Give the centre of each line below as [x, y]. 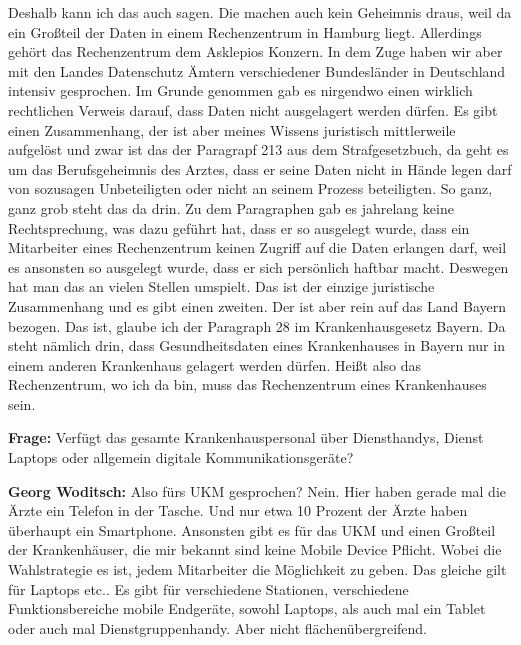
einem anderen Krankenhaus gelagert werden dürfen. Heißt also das [215, 364]
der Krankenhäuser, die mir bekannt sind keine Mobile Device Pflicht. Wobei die [255, 549]
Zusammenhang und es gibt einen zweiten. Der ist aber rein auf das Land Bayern [257, 305]
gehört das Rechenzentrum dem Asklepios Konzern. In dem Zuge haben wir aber [255, 51]
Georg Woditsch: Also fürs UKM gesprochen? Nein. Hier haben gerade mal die [257, 490]
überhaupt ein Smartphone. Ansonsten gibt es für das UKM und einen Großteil [252, 529]
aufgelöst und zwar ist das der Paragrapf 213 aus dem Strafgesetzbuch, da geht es [258, 149]
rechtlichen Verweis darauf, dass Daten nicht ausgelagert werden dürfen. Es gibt [253, 109]
